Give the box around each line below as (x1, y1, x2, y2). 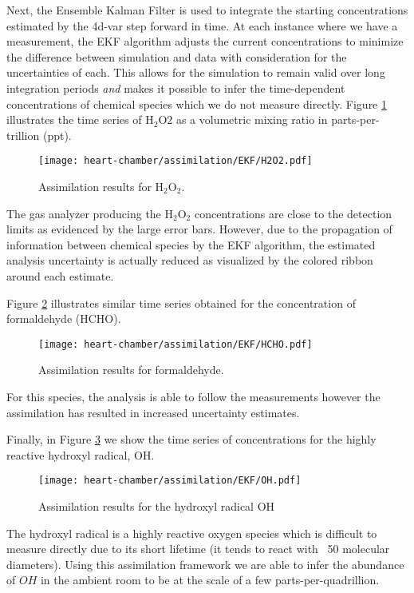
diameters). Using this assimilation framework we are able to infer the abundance (6, 555, 404, 572)
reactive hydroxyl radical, (6, 446, 131, 463)
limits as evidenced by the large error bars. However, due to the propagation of (6, 221, 392, 237)
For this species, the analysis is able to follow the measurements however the (6, 388, 380, 404)
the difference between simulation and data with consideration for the (6, 48, 347, 65)
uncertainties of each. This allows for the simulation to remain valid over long (6, 64, 385, 81)
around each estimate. (6, 267, 114, 284)
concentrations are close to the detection (194, 205, 392, 221)
